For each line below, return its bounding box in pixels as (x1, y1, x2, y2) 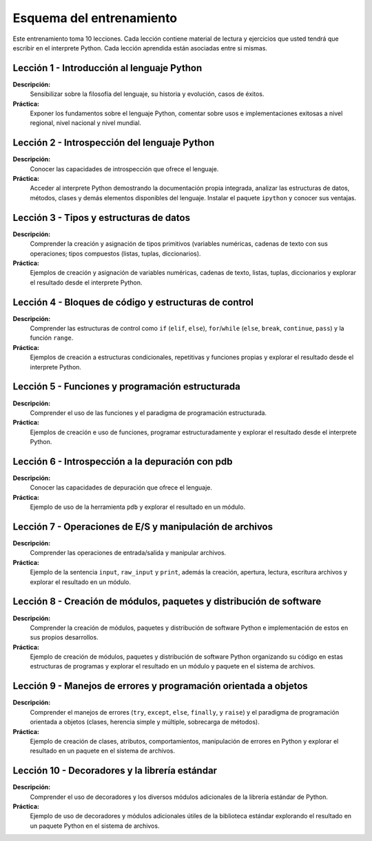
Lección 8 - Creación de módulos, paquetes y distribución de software (12, 596, 322, 608)
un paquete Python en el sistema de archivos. (30, 822, 160, 830)
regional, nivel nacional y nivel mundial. (30, 119, 141, 127)
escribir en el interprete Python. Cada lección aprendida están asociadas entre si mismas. (12, 43, 268, 52)
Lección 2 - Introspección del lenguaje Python (12, 137, 215, 148)
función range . (30, 333, 74, 342)
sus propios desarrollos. (30, 633, 99, 641)
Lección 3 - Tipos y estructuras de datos (12, 211, 191, 224)
